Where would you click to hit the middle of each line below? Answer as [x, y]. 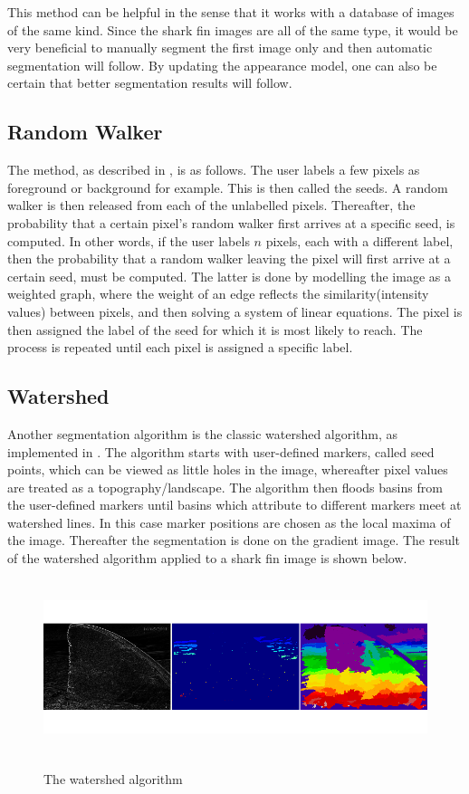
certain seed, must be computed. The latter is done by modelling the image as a [229, 276]
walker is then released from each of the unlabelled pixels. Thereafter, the [211, 205]
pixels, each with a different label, [359, 240]
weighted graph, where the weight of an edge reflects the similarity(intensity [218, 294]
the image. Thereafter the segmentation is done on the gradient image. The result [234, 540]
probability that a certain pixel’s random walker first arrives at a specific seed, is [231, 222]
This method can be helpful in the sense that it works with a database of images [231, 12]
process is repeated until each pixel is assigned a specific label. [180, 347]
